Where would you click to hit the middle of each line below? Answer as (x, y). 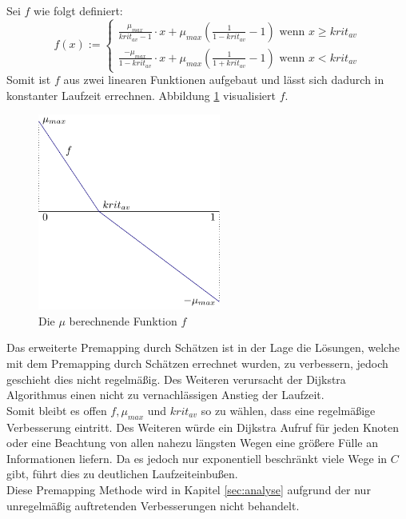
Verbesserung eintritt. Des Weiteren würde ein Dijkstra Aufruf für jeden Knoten (203, 427)
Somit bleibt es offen (57, 410)
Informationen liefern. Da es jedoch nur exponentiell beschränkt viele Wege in (197, 458)
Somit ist (29, 80)
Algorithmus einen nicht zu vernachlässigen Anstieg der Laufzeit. (165, 395)
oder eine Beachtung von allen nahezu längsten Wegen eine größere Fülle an (192, 443)
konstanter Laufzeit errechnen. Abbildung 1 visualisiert (141, 95)
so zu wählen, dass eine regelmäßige (288, 410)
